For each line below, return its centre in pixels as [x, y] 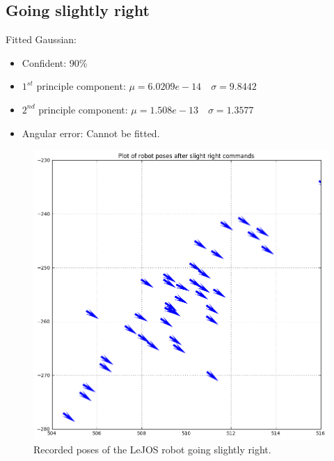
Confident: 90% [55, 62]
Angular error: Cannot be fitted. [91, 133]
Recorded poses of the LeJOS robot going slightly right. [152, 449]
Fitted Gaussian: [41, 39]
